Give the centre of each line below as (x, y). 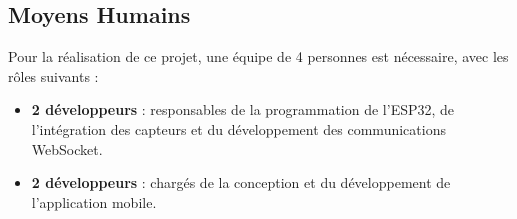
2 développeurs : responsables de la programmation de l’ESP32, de (243, 109)
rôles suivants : (53, 75)
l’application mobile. (94, 201)
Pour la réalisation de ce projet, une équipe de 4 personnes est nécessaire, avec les (258, 56)
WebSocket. (67, 148)
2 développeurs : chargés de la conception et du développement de (241, 182)
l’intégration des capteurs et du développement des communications (238, 128)
